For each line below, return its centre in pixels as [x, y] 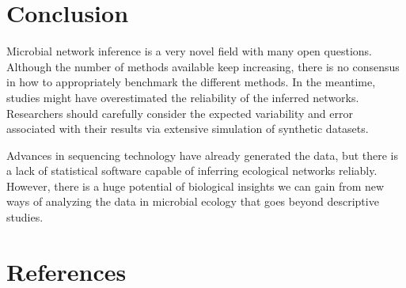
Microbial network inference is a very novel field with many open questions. [189, 51]
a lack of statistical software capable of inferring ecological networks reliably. [192, 171]
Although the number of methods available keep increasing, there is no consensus [203, 66]
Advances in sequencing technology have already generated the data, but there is [202, 155]
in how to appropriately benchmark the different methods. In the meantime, [191, 82]
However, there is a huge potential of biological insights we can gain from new [195, 186]
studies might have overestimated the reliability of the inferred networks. [183, 97]
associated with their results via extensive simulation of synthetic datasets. [188, 129]
